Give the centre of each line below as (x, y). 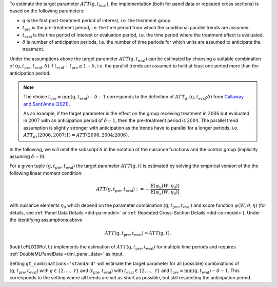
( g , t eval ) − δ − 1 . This (216, 271)
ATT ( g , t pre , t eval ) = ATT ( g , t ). (138, 234)
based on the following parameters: (47, 11)
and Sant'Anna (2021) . (47, 104)
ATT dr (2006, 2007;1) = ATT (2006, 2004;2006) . (76, 136)
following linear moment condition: (46, 173)
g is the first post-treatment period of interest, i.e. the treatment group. (97, 20)
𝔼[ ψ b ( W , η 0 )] (165, 186)
